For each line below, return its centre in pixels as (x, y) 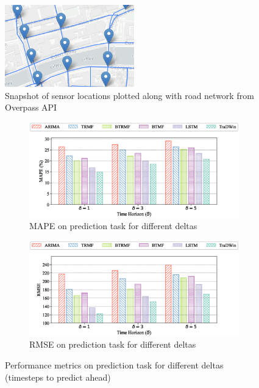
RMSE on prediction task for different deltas (113, 344)
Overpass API (31, 107)
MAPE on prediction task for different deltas (113, 226)
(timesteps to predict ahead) (58, 377)
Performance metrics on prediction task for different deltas (114, 365)
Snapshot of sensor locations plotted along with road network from (129, 95)
